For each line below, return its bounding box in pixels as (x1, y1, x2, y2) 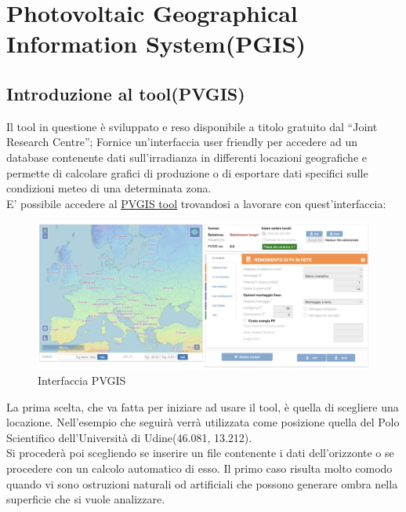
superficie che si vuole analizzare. (6, 491, 165, 507)
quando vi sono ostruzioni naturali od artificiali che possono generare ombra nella (6, 475, 398, 492)
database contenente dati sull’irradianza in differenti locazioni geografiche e (6, 148, 367, 165)
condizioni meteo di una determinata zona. (6, 180, 212, 196)
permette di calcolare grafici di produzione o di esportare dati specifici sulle (6, 164, 368, 181)
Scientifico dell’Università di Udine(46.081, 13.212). (6, 429, 252, 445)
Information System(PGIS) (6, 27, 306, 60)
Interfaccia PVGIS (38, 372, 126, 389)
